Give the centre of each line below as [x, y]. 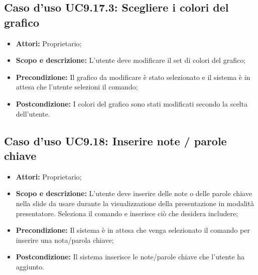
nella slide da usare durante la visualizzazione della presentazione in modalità [135, 203]
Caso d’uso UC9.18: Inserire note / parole [115, 141]
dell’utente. [33, 113]
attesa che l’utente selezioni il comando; [77, 87]
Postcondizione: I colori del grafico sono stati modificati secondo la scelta [132, 103]
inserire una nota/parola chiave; [65, 240]
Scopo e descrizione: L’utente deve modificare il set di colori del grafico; [131, 60]
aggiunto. [30, 266]
